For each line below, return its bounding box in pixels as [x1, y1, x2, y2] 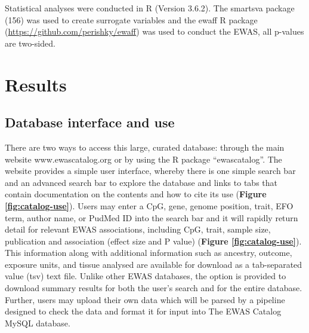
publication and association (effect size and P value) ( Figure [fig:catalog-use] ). [5, 234, 302, 247]
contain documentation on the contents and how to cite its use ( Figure [5, 188, 267, 200]
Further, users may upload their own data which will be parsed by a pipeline [5, 293, 285, 305]
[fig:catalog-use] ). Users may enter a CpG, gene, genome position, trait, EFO [5, 199, 293, 212]
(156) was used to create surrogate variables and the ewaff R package [5, 13, 258, 26]
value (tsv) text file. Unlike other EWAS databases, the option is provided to [5, 270, 286, 282]
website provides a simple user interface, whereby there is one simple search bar [5, 164, 296, 177]
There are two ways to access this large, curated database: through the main [5, 140, 285, 153]
